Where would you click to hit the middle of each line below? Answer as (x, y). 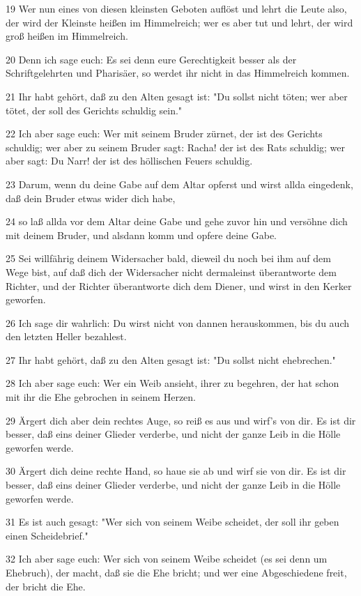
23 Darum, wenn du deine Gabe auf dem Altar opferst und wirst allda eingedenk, (179, 184)
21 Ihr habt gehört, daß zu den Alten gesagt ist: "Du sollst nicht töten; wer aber (177, 96)
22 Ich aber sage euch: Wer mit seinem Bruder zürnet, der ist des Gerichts (164, 133)
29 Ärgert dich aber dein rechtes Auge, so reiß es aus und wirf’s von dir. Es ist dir (181, 420)
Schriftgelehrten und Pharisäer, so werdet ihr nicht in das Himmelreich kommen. (178, 73)
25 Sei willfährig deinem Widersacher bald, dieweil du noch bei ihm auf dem (168, 258)
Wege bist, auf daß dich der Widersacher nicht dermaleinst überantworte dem (171, 272)
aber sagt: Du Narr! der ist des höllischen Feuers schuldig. (129, 161)
